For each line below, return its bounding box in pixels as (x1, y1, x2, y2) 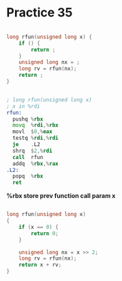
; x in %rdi (6, 103, 40, 110)
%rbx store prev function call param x (6, 192, 116, 200)
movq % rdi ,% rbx (12, 122, 59, 129)
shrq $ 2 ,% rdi (12, 147, 52, 154)
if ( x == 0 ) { (18, 223, 59, 230)
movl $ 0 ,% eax (12, 128, 52, 135)
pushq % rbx (12, 115, 44, 123)
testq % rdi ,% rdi (12, 135, 59, 142)
